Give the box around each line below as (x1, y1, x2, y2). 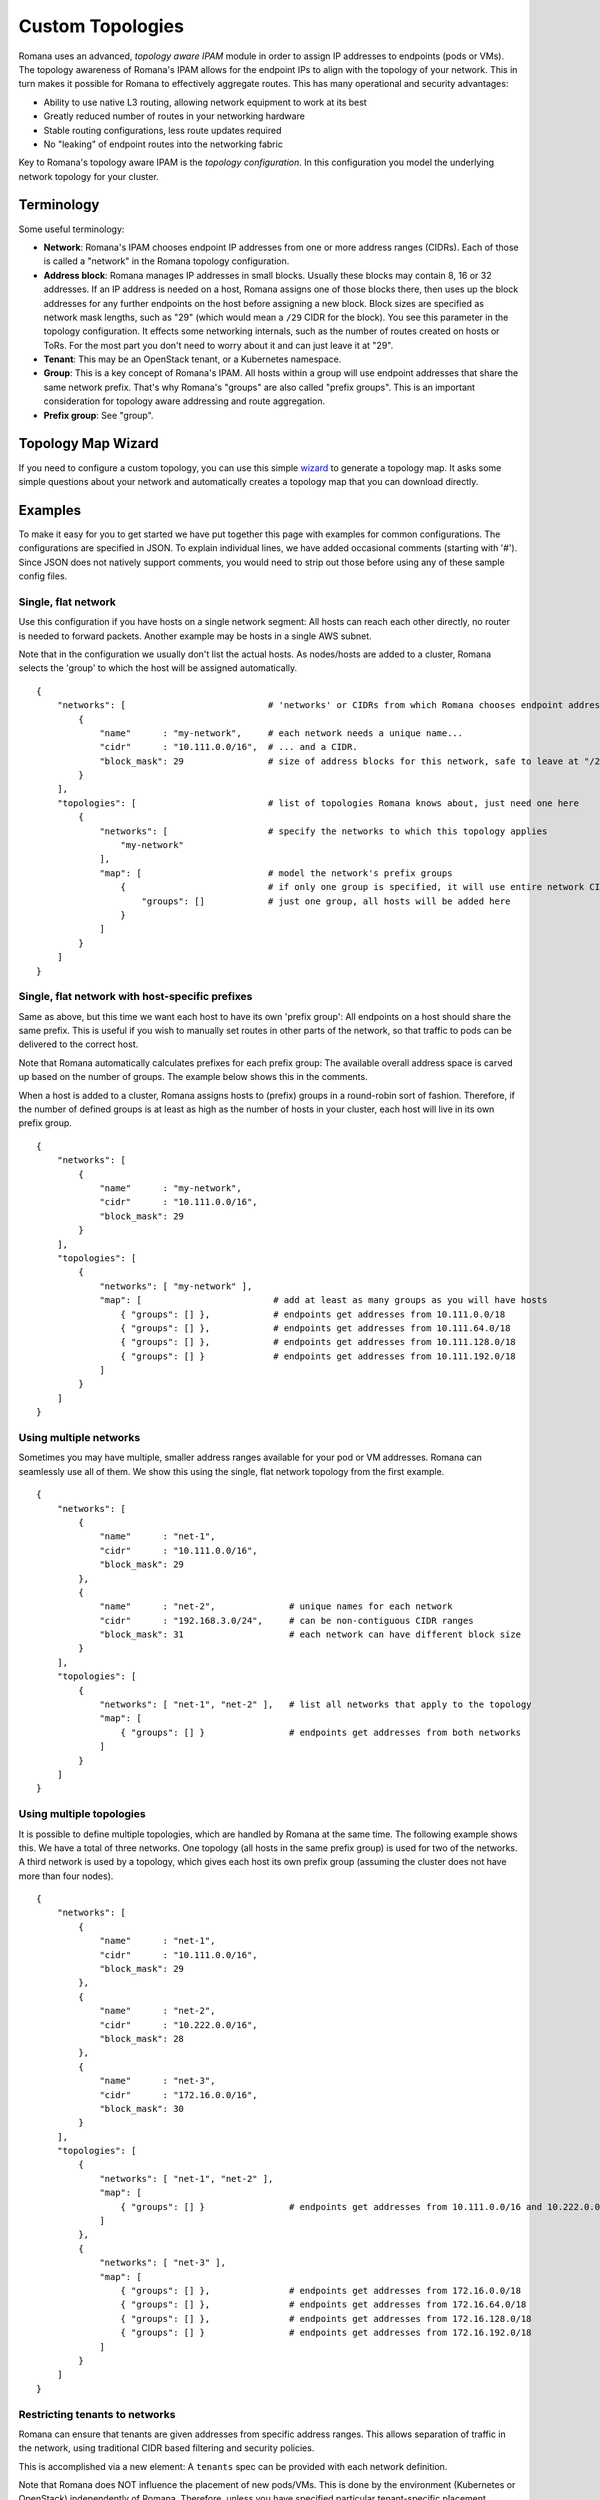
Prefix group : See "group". (43, 409, 154, 421)
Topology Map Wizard (18, 435, 159, 452)
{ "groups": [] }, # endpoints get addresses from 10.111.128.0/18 (120, 1336, 517, 1348)
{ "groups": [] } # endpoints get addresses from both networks (120, 1726, 522, 1738)
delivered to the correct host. (18, 1038, 139, 1050)
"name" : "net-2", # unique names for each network (99, 1601, 453, 1612)
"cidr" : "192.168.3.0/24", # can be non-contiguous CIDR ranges (99, 1615, 474, 1626)
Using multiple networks (18, 1431, 141, 1444)
